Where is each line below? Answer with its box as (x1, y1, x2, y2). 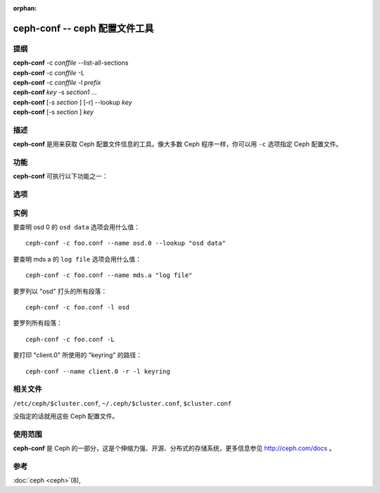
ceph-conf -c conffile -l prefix (13, 78, 101, 87)
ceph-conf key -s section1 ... (13, 88, 97, 96)
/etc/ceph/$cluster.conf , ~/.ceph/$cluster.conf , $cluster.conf (13, 399, 232, 407)
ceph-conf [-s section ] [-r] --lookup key (13, 98, 133, 106)
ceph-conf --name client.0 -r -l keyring (25, 367, 170, 376)
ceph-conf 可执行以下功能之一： (13, 172, 108, 181)
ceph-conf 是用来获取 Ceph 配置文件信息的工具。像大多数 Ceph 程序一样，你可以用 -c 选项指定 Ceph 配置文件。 (13, 140, 343, 148)
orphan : (13, 4, 37, 12)
